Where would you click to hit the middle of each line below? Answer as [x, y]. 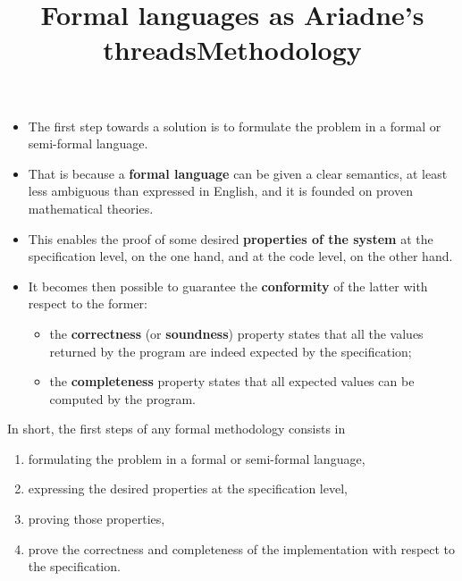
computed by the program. [123, 398]
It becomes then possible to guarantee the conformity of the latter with [228, 286]
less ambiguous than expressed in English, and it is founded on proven [220, 191]
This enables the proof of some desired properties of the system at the [231, 238]
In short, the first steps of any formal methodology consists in [176, 429]
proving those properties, [97, 519]
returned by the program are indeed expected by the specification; [231, 351]
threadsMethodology [232, 50]
